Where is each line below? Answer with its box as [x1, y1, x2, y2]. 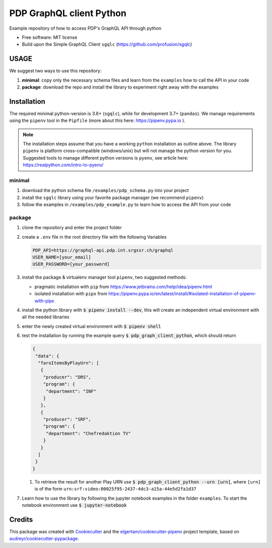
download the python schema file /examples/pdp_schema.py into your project [22, 187, 189, 193]
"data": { [35, 353, 59, 359]
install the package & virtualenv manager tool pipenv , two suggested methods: [22, 275, 187, 281]
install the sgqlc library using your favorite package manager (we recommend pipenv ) [22, 194, 204, 200]
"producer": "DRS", [43, 374, 92, 380]
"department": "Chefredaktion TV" [45, 431, 131, 436]
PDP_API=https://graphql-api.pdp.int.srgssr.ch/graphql [32, 247, 174, 253]
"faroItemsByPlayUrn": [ [38, 360, 99, 366]
